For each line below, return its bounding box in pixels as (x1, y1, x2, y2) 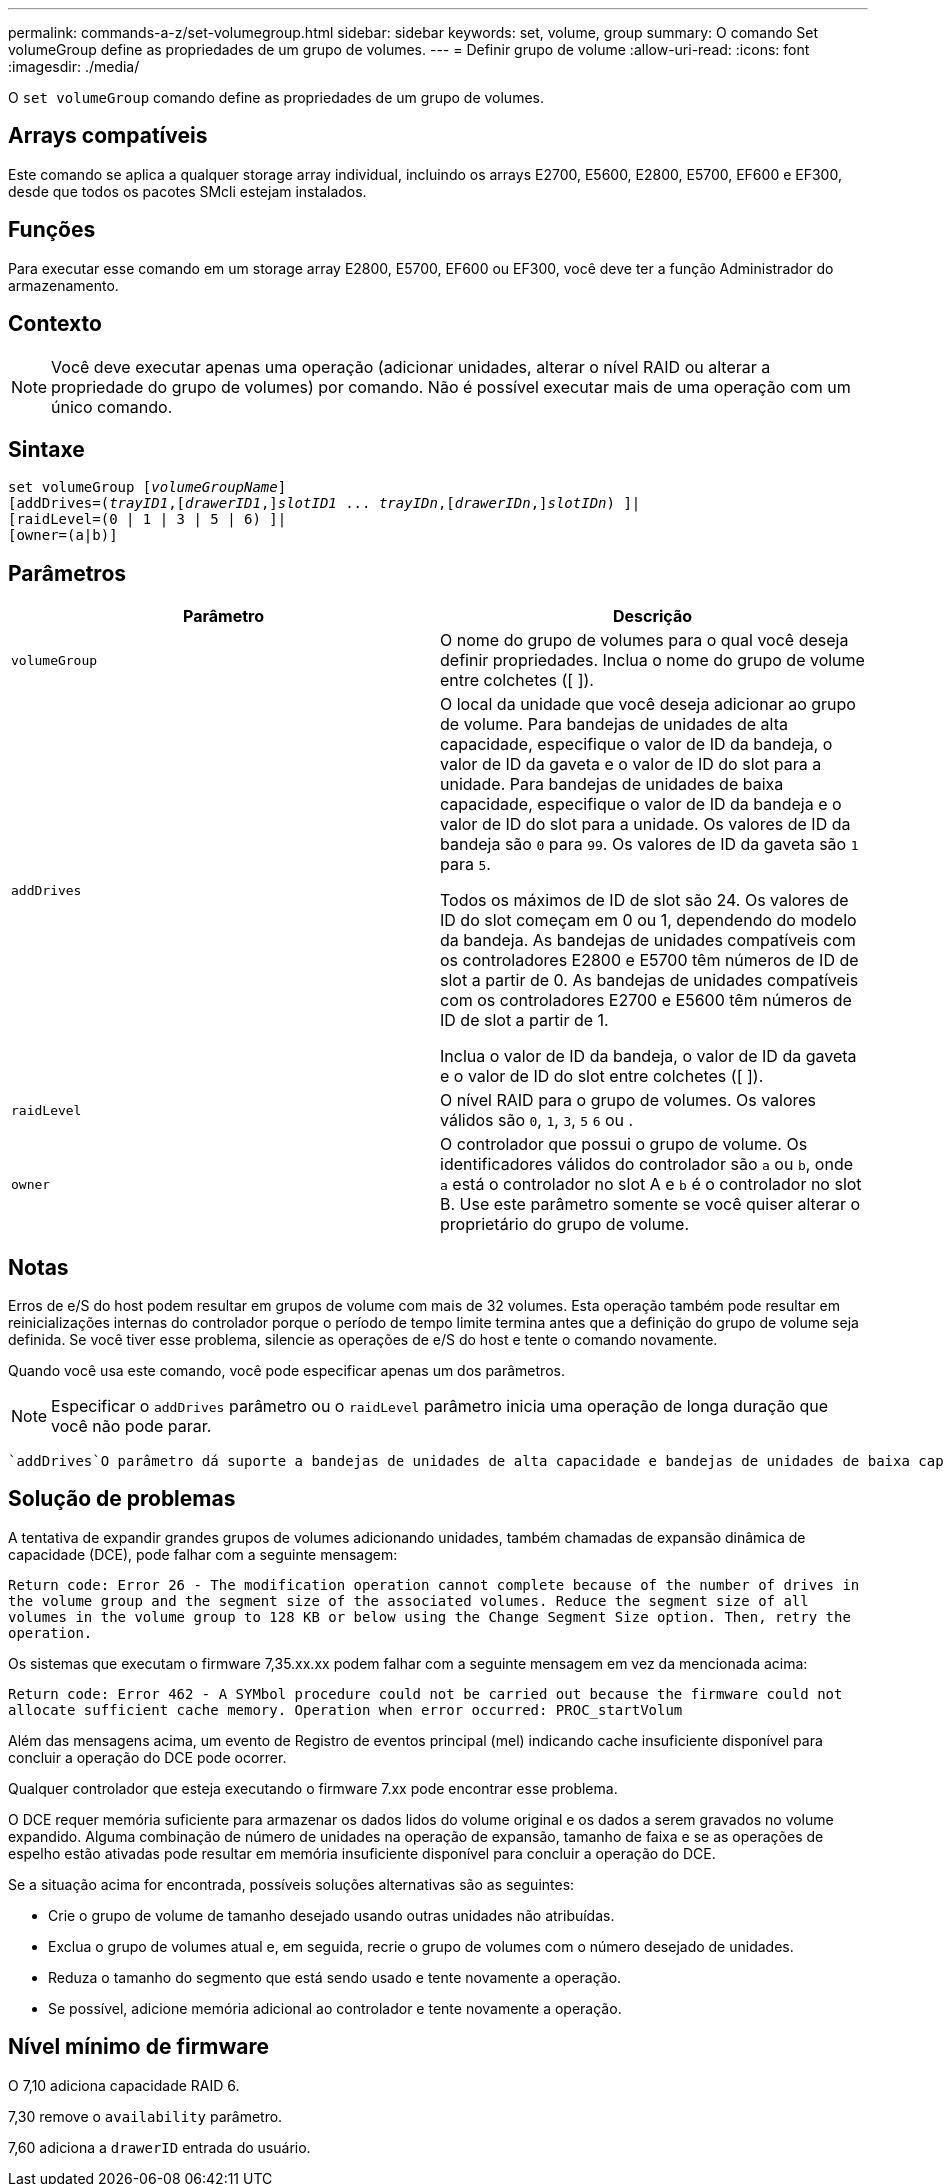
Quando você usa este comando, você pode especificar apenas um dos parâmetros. (8, 1362, 565, 1380)
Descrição (612, 606, 693, 627)
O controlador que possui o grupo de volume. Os (440, 1134, 808, 1155)
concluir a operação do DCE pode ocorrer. (8, 1748, 287, 1766)
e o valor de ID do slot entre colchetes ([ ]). (440, 1066, 764, 1087)
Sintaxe (8, 436, 85, 462)
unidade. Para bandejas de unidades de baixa (440, 774, 784, 795)
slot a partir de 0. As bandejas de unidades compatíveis (440, 970, 859, 991)
